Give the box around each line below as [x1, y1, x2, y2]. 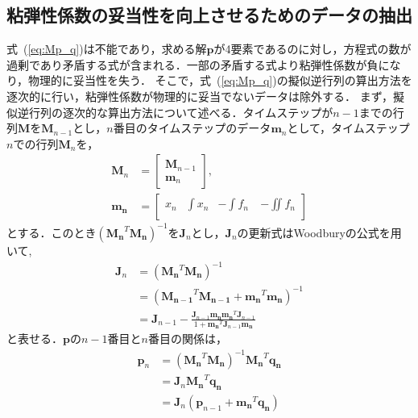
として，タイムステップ [287, 119, 410, 136]
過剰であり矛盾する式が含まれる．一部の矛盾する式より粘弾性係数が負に [6, 56, 390, 73]
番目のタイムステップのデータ [113, 119, 271, 136]
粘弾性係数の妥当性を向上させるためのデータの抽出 [6, 2, 412, 27]
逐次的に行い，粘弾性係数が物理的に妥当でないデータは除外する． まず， [6, 87, 393, 104]
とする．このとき [6, 224, 97, 240]
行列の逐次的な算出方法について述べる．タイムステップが [28, 103, 333, 120]
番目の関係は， [147, 330, 227, 347]
